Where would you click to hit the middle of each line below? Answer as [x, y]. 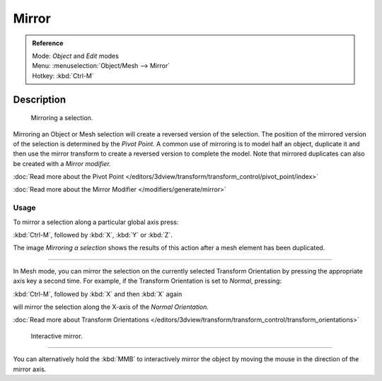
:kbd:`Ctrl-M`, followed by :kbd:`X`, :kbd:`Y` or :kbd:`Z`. [93, 235]
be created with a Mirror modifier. [62, 163]
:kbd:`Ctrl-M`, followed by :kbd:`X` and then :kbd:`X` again [98, 294]
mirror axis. [30, 369]
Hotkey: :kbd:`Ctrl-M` [63, 76]
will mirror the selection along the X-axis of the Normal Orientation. [111, 307]
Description [40, 99]
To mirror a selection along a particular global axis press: [96, 222]
